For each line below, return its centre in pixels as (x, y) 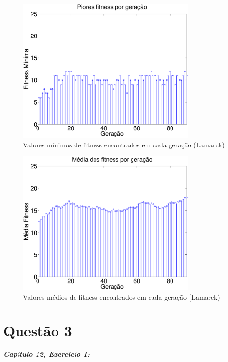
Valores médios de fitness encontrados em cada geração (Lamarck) (122, 297)
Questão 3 (38, 331)
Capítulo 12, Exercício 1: (47, 354)
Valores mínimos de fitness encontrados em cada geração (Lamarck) (124, 144)
